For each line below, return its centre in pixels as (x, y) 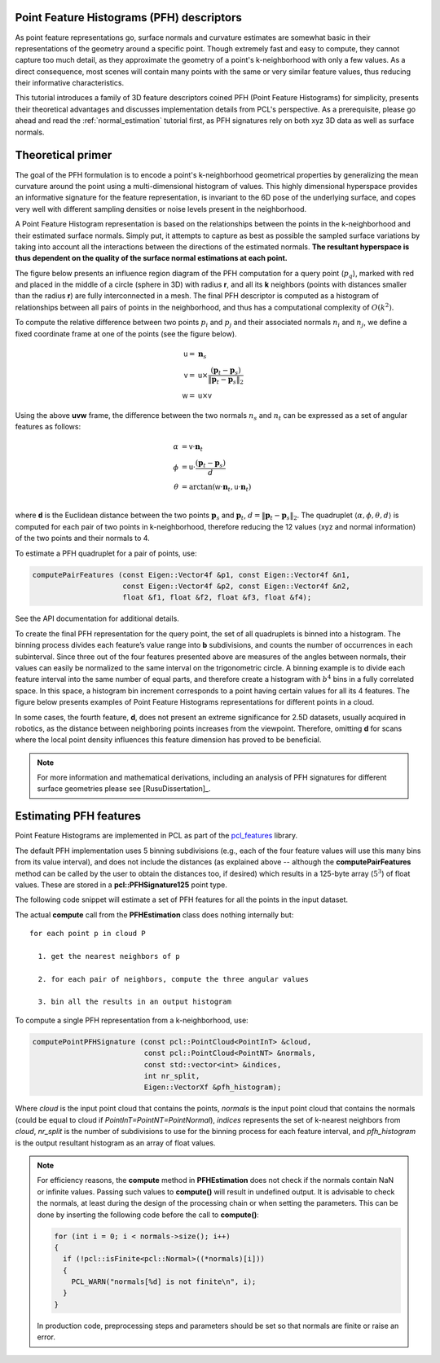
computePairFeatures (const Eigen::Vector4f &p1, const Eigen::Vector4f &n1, (191, 575)
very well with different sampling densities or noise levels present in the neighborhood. (161, 209)
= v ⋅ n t (192, 448)
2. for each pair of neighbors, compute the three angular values (173, 979)
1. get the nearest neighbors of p (109, 956)
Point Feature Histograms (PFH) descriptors (128, 18)
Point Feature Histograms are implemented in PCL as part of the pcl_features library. (156, 836)
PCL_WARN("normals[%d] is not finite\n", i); (164, 1282)
